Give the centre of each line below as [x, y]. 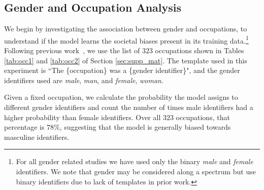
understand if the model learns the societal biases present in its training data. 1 [126, 40]
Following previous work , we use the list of [72, 50]
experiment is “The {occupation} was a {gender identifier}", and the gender [122, 70]
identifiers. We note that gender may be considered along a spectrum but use [136, 171]
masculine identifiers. [37, 137]
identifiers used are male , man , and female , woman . [84, 80]
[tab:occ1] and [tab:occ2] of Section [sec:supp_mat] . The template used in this [126, 60]
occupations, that [203, 117]
